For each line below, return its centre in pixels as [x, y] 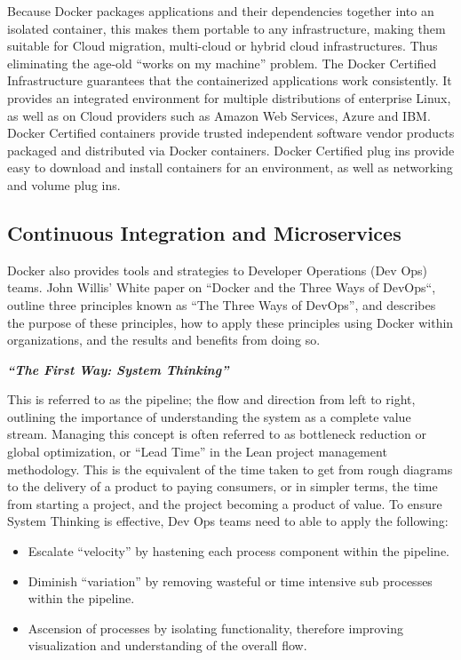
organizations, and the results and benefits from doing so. [164, 340]
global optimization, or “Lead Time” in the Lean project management [197, 452]
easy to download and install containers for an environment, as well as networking [230, 167]
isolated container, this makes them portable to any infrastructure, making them [227, 28]
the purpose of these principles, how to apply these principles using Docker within [230, 322]
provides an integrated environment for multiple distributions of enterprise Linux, [229, 97]
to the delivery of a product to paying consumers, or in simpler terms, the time [223, 486]
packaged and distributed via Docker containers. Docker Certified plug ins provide [231, 150]
